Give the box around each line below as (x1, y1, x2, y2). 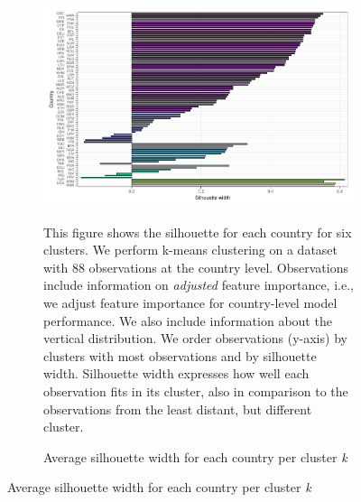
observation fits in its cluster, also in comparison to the (43, 381, 348, 400)
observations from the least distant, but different (43, 399, 312, 418)
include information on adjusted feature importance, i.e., (43, 275, 354, 294)
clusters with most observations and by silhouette (43, 346, 317, 365)
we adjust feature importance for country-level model (43, 293, 338, 312)
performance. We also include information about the (43, 311, 332, 330)
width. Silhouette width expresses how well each (43, 364, 310, 383)
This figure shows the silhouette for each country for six (43, 222, 352, 241)
